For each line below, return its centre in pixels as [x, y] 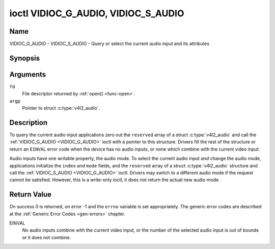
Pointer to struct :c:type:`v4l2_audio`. [61, 108]
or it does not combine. [47, 237]
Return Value [31, 195]
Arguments [28, 74]
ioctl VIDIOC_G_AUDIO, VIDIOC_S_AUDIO [97, 13]
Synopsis [25, 58]
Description [29, 122]
